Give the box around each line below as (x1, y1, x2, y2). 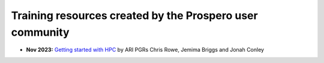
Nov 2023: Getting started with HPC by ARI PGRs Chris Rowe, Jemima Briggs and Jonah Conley (26, 46, 264, 53)
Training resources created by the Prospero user (11, 9, 258, 22)
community (11, 26, 70, 39)
